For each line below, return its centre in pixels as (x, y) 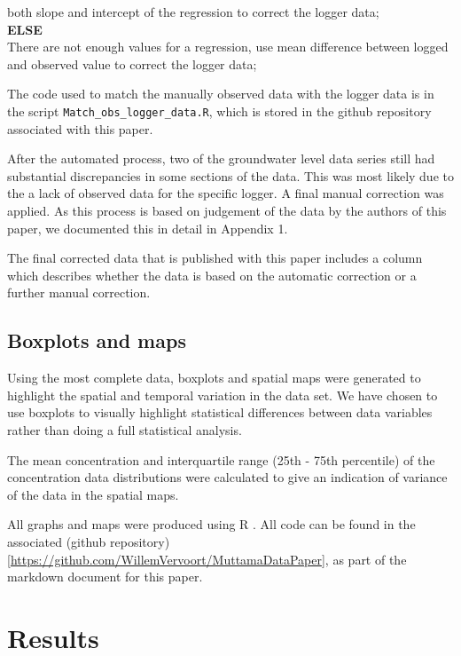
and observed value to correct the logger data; (132, 63)
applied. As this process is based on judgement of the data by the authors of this (227, 210)
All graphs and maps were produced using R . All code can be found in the (211, 524)
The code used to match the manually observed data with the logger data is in (221, 94)
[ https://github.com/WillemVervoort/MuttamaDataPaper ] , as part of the (207, 559)
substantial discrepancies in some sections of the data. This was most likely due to (230, 175)
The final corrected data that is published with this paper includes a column (215, 258)
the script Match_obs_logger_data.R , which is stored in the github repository (219, 111)
